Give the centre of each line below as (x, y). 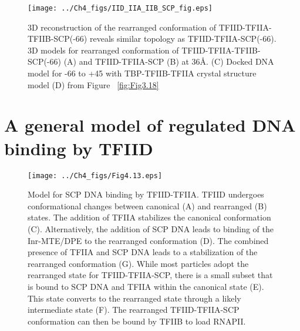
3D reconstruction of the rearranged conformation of (122, 27)
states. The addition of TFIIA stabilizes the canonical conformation (149, 217)
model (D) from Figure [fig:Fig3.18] (93, 84)
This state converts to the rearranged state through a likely (134, 298)
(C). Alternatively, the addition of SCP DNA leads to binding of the (151, 228)
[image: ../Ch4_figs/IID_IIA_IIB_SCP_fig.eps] (120, 8)
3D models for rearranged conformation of (103, 50)
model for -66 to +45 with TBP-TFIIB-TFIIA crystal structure (142, 73)
